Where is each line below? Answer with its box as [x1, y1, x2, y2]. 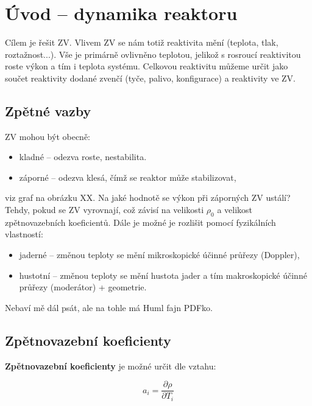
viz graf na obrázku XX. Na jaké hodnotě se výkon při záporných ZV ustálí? [5, 191, 291, 204]
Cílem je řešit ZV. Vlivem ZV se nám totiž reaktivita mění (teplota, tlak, [5, 36, 278, 49]
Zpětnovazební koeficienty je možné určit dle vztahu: [5, 359, 216, 372]
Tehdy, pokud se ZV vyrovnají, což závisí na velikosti [5, 203, 204, 216]
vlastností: [5, 228, 43, 240]
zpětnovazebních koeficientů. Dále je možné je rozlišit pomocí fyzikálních [5, 215, 276, 228]
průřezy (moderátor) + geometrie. [19, 281, 147, 293]
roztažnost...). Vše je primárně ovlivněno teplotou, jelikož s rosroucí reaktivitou [5, 47, 301, 60]
